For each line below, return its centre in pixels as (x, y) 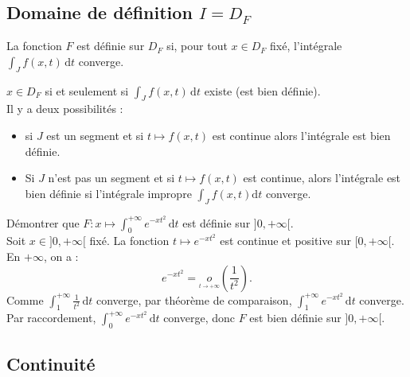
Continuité (51, 363)
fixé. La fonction (129, 241)
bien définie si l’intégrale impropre (108, 193)
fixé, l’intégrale (306, 46)
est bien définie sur (295, 318)
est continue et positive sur (285, 241)
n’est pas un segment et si (111, 178)
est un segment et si (95, 135)
